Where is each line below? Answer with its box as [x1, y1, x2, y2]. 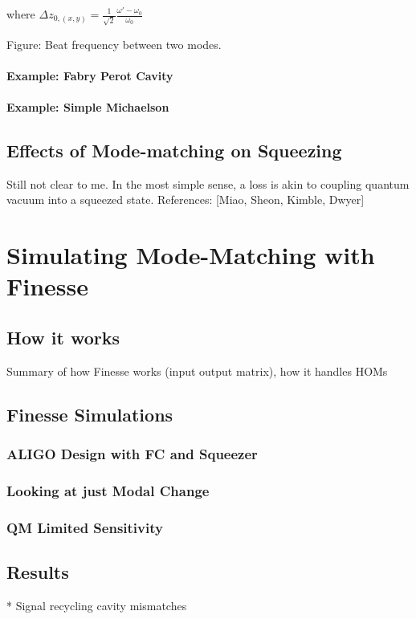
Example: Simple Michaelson [6, 99, 169, 116]
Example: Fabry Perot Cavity [6, 67, 173, 83]
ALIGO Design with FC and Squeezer [6, 444, 258, 464]
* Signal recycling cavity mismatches [6, 597, 187, 613]
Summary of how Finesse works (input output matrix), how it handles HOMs [6, 362, 388, 379]
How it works [6, 325, 120, 350]
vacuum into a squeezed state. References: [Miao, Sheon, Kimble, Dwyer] [6, 191, 365, 208]
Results [6, 560, 69, 584]
